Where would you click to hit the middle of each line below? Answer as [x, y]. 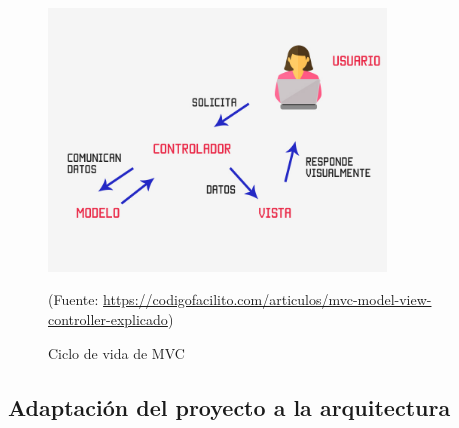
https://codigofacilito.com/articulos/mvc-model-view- [267, 299]
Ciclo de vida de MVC [116, 352]
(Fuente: [73, 299]
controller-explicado [108, 319]
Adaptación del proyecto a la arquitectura [229, 406]
